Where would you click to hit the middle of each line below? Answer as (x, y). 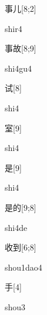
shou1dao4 (23, 267)
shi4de (16, 227)
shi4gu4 (18, 68)
